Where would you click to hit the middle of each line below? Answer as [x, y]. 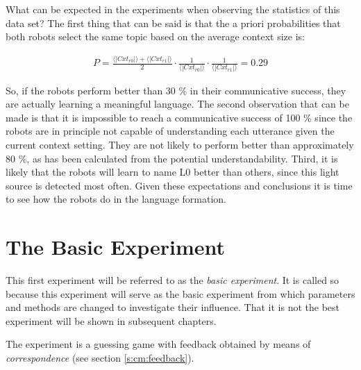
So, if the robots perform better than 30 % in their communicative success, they [176, 90]
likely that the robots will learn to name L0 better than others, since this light [173, 172]
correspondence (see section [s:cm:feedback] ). [100, 358]
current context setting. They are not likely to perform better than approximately [180, 144]
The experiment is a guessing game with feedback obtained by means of [158, 344]
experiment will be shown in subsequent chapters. [111, 320]
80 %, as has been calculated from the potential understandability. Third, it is [172, 158]
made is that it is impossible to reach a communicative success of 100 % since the [179, 117]
